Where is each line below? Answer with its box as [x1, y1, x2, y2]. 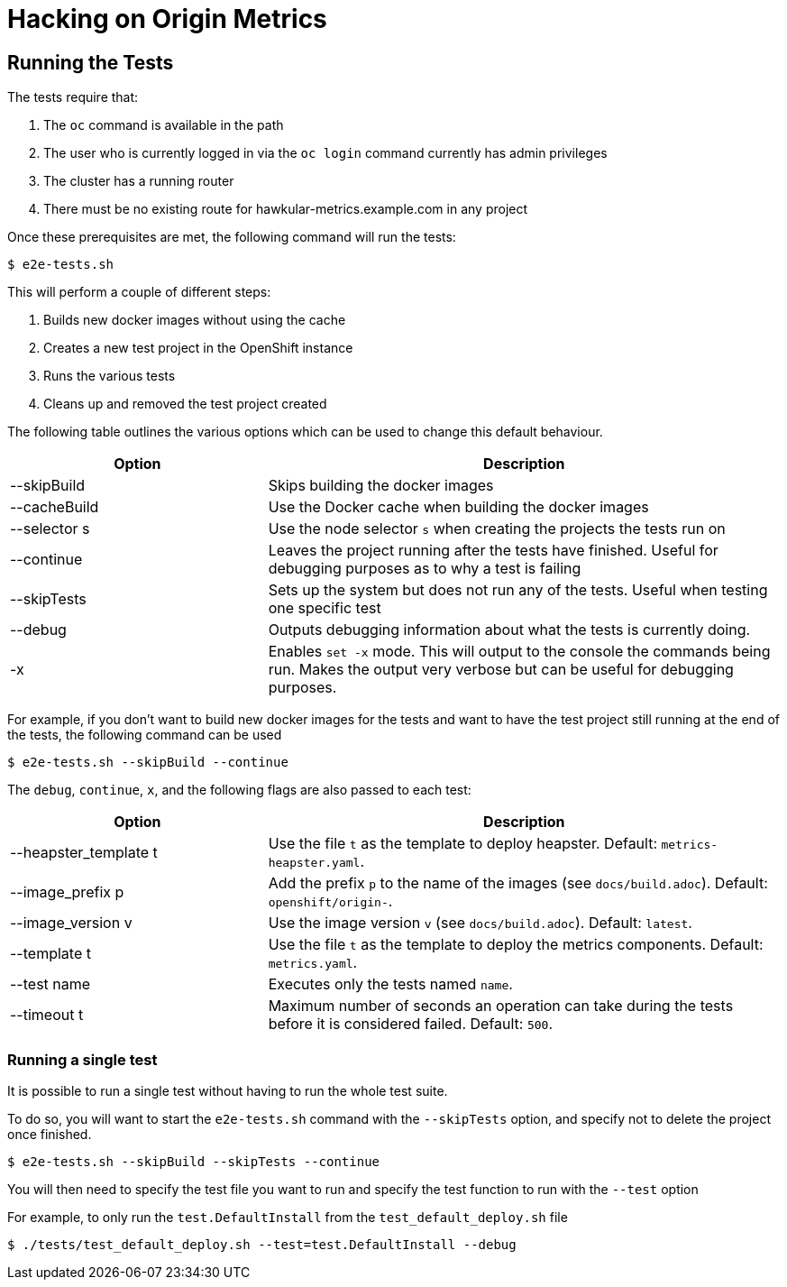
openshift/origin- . [268, 892, 393, 911]
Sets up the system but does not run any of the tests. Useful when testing [268, 581, 768, 600]
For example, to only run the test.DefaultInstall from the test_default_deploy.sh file [7, 1209, 568, 1225]
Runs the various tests [43, 368, 176, 384]
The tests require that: [7, 89, 139, 106]
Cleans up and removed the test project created [43, 396, 327, 412]
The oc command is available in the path [43, 117, 284, 133]
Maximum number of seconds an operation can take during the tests [268, 997, 734, 1016]
